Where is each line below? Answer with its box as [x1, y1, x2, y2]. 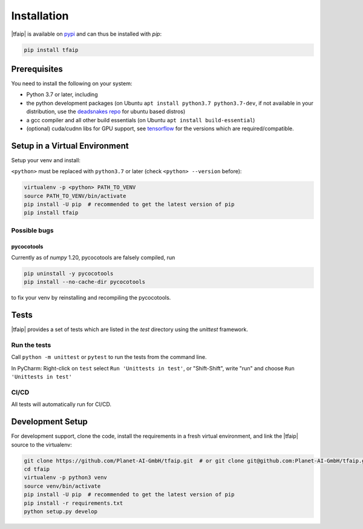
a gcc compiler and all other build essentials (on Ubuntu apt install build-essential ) [26, 116, 255, 123]
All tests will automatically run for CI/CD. [11, 401, 112, 408]
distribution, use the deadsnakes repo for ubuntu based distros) [26, 108, 186, 115]
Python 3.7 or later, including [26, 91, 98, 98]
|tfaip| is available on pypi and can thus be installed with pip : [11, 30, 162, 38]
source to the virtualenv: [11, 441, 72, 448]
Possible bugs [11, 226, 54, 234]
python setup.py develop [24, 508, 98, 514]
